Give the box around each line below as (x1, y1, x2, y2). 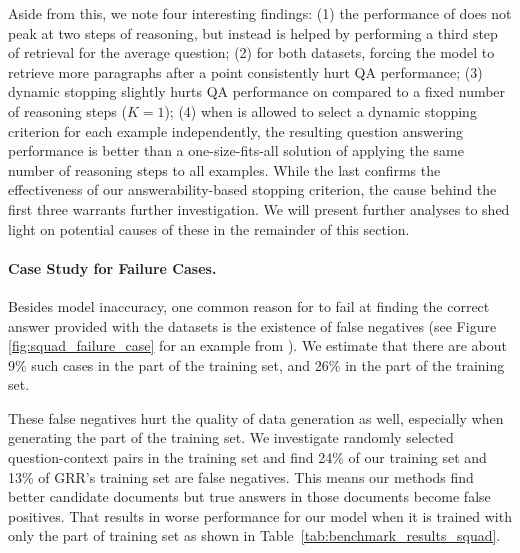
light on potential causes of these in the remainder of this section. (8, 218, 410, 239)
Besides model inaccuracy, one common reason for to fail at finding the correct (8, 295, 490, 316)
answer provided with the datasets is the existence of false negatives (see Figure (8, 315, 497, 336)
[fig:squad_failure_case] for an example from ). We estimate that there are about (8, 335, 507, 356)
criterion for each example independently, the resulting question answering (8, 120, 464, 141)
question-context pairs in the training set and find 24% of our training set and (8, 447, 487, 468)
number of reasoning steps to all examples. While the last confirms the (8, 159, 441, 180)
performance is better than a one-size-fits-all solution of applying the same (8, 140, 464, 161)
